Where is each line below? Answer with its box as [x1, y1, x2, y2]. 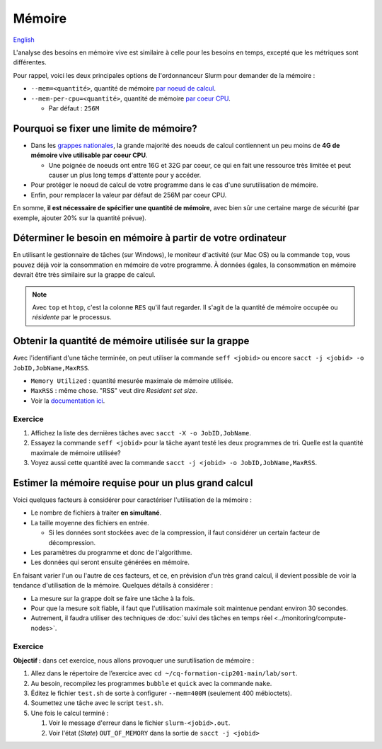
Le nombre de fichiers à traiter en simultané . [30, 508, 162, 517]
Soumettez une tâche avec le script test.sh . [30, 699, 164, 707]
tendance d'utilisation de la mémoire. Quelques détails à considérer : [13, 581, 214, 590]
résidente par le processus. [32, 313, 112, 321]
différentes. [13, 58, 47, 67]
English [13, 35, 35, 44]
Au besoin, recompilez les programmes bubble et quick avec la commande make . [30, 679, 272, 687]
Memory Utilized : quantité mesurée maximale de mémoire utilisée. [30, 377, 233, 385]
